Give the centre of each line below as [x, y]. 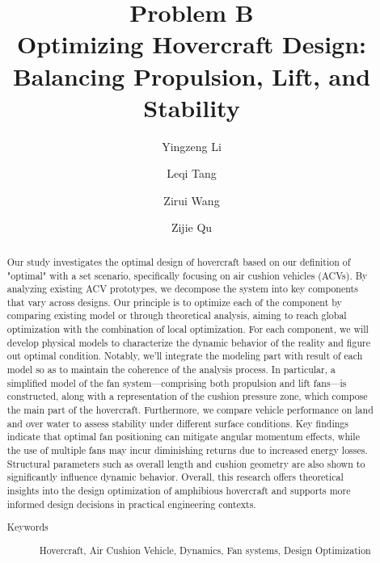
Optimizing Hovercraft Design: [192, 44]
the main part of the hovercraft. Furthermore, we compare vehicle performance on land [190, 410]
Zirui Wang [192, 200]
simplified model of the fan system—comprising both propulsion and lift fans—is [177, 382]
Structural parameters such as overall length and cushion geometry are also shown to [186, 463]
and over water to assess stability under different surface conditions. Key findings [177, 423]
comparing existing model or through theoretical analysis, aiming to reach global [177, 315]
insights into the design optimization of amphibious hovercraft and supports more [179, 491]
